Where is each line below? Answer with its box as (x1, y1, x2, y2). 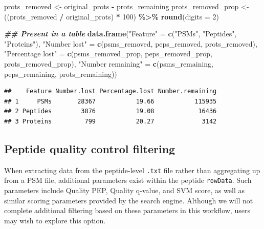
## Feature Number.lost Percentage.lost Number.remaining (4, 88, 217, 95)
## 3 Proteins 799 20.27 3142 (4, 117, 217, 125)
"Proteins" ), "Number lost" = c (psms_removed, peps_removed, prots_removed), (4, 38, 257, 49)
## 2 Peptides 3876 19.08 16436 (4, 108, 217, 115)
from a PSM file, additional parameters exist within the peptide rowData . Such (4, 175, 252, 185)
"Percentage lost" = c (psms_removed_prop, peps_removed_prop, (4, 48, 212, 59)
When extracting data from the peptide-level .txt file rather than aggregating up (4, 164, 260, 175)
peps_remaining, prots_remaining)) (4, 68, 117, 79)
